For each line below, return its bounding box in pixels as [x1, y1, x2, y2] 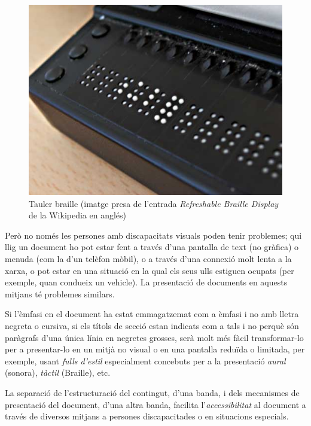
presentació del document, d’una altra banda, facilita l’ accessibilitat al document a [5, 398, 306, 410]
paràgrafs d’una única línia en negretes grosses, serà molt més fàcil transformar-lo [5, 331, 304, 343]
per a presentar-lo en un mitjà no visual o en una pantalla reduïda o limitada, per [5, 343, 305, 355]
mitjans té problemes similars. [5, 287, 115, 300]
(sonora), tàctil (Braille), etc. [5, 366, 111, 379]
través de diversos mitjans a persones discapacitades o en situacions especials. [5, 410, 289, 422]
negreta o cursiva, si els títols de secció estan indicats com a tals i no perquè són [5, 319, 299, 331]
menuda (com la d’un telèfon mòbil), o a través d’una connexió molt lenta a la [5, 252, 292, 264]
